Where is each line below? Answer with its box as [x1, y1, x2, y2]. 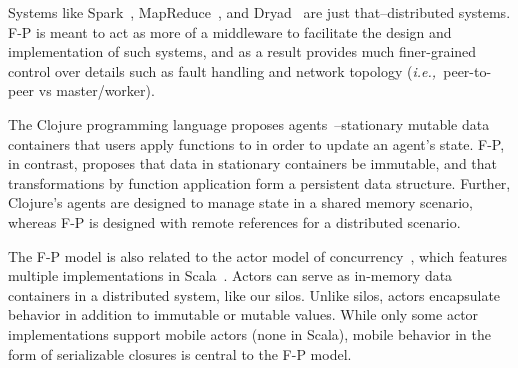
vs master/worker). [38, 80, 155, 101]
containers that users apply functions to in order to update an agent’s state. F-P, [8, 133, 505, 154]
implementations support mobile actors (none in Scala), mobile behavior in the [8, 323, 491, 344]
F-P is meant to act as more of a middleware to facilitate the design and [8, 21, 452, 42]
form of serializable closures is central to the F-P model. [8, 343, 352, 364]
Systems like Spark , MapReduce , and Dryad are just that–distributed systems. [8, 2, 511, 22]
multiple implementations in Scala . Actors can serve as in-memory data [8, 265, 453, 286]
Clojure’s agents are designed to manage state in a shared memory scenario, [8, 192, 473, 213]
